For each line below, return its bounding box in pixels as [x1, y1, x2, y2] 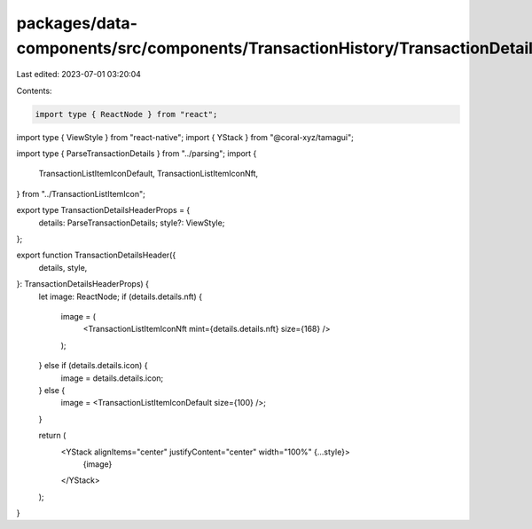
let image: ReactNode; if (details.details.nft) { [38, 291, 203, 302]
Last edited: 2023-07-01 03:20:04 [16, 69, 142, 80]
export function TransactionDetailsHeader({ [16, 249, 176, 261]
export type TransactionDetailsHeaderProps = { [16, 205, 191, 216]
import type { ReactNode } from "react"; [35, 109, 218, 119]
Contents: [16, 85, 52, 96]
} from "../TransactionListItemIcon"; [16, 188, 146, 199]
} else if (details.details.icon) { [38, 360, 148, 371]
